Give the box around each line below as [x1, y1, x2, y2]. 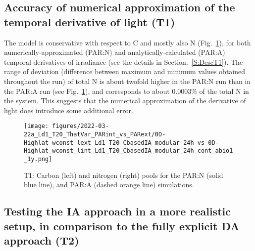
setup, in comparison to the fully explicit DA [4, 218, 240, 233]
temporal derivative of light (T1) [4, 14, 175, 29]
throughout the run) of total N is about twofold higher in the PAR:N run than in [4, 76, 251, 86]
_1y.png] [24, 155, 52, 163]
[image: [24, 123, 49, 130]
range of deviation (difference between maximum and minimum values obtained [4, 66, 246, 77]
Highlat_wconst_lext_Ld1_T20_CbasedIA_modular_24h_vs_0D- [24, 139, 219, 146]
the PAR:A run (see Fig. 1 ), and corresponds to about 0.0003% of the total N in [4, 85, 249, 96]
